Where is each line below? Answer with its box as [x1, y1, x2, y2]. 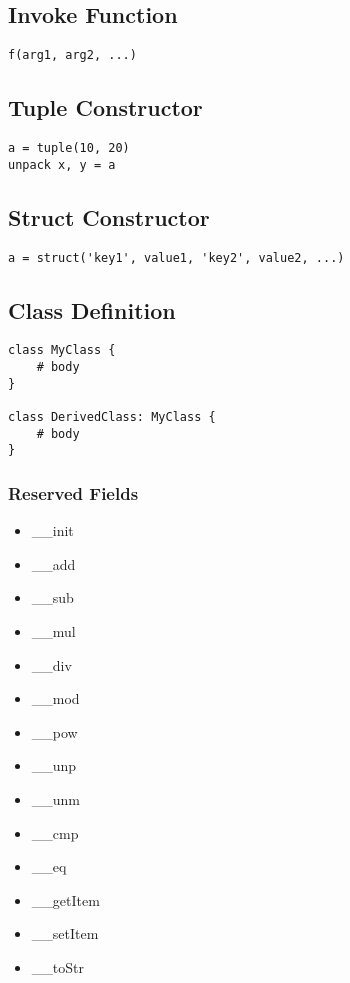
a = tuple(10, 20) [8, 141, 130, 156]
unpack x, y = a [8, 157, 116, 172]
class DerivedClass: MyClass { [8, 410, 216, 425]
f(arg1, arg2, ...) [8, 48, 137, 63]
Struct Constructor [8, 201, 210, 232]
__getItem [31, 889, 100, 910]
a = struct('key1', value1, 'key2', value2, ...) [8, 250, 345, 265]
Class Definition [8, 294, 176, 325]
